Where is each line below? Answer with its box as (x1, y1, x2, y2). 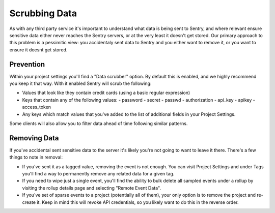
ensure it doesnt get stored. (9, 46, 68, 53)
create (22, 199, 36, 205)
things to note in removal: (9, 154, 63, 160)
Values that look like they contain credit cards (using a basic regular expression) (22, 89, 190, 96)
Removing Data (9, 134, 59, 142)
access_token (22, 104, 51, 110)
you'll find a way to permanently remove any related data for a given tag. (22, 171, 175, 177)
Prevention (9, 60, 45, 69)
